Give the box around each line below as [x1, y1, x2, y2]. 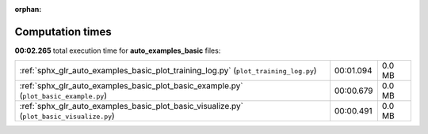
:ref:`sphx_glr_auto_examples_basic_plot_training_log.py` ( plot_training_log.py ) [19, 65, 317, 76]
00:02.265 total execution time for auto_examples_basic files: [14, 46, 221, 55]
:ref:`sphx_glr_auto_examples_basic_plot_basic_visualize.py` [19, 101, 243, 112]
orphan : [14, 5, 42, 13]
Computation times [14, 24, 112, 39]
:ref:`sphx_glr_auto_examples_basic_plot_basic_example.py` [19, 80, 243, 91]
